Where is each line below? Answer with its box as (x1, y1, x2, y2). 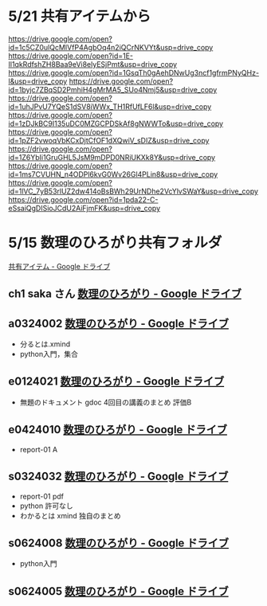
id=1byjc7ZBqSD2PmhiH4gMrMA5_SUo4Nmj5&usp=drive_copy (8, 84, 218, 94)
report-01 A (19, 444, 58, 454)
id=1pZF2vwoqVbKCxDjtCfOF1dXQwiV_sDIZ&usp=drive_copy (8, 135, 210, 145)
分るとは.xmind (19, 339, 70, 349)
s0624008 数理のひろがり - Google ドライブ (8, 536, 230, 549)
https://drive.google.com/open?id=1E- (8, 51, 134, 61)
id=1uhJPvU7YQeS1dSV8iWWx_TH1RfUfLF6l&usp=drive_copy (8, 101, 212, 111)
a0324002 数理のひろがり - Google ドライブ (8, 316, 230, 330)
